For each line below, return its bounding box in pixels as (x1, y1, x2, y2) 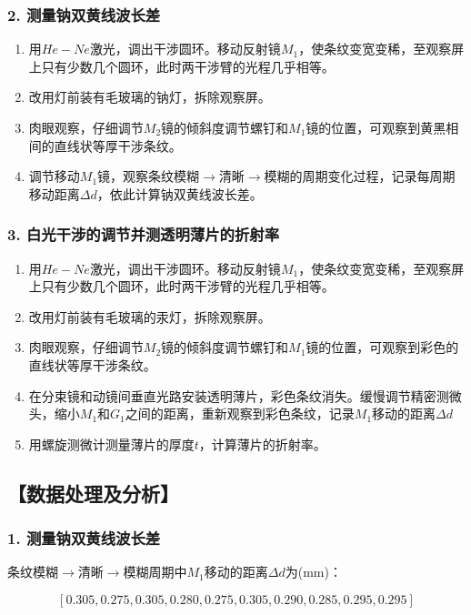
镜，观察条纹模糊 (97, 166, 200, 186)
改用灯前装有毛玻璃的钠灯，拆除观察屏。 (28, 87, 271, 106)
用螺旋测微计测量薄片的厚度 (28, 434, 195, 453)
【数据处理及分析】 (7, 479, 179, 507)
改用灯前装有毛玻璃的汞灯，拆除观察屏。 (28, 307, 271, 326)
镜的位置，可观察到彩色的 (306, 338, 459, 357)
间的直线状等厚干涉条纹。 (28, 136, 182, 155)
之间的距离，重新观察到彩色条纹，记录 (125, 404, 355, 423)
